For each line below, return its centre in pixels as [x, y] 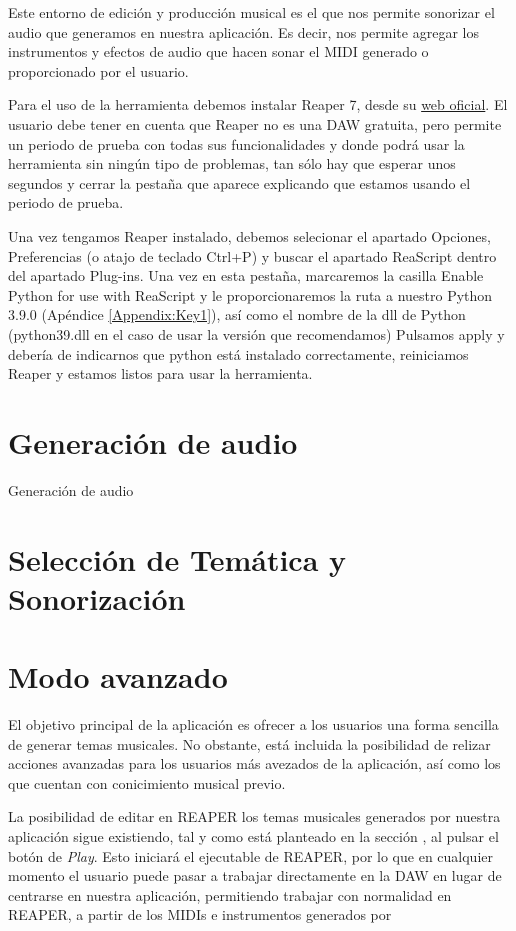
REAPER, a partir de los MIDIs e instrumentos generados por [200, 914]
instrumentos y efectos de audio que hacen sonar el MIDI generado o [218, 51]
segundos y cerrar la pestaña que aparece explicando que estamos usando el [239, 182]
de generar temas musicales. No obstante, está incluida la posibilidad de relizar [249, 743]
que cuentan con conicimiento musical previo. [147, 782]
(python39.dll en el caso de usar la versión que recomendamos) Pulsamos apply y [256, 333]
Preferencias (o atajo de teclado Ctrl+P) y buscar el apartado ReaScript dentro [252, 255]
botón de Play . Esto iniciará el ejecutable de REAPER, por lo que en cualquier [250, 855]
